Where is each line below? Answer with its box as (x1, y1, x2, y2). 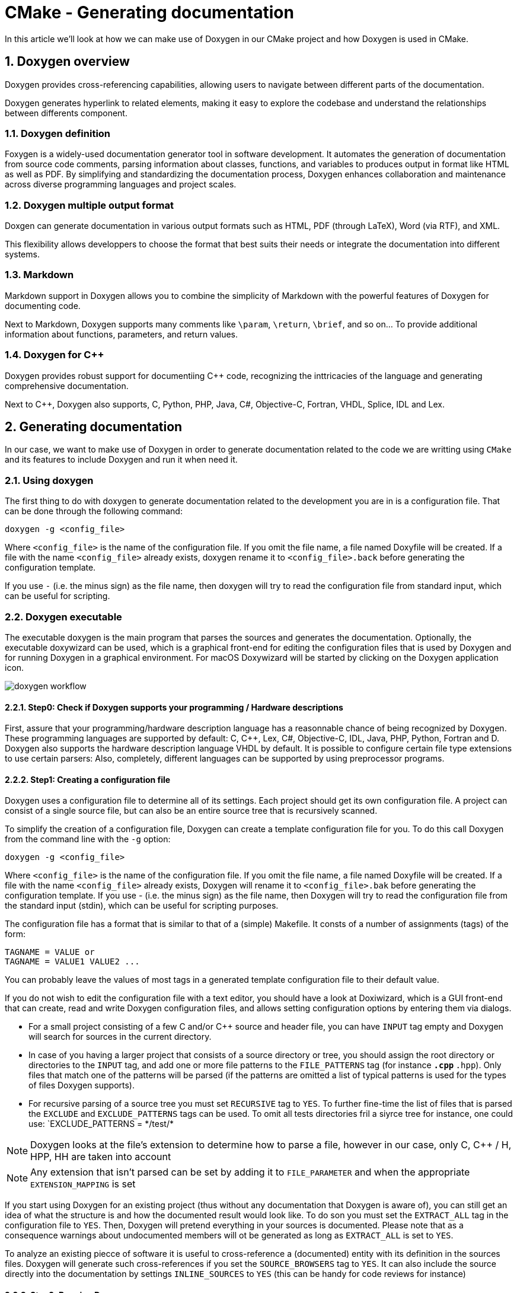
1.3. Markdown (5, 269, 74, 281)
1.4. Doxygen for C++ (5, 349, 104, 361)
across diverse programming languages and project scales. (5, 179, 237, 190)
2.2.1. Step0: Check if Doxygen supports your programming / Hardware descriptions (5, 702, 343, 712)
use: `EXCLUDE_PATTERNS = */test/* (28, 1119, 174, 1129)
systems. (5, 249, 40, 260)
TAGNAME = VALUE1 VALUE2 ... (5, 957, 140, 967)
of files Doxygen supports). (28, 1080, 135, 1091)
